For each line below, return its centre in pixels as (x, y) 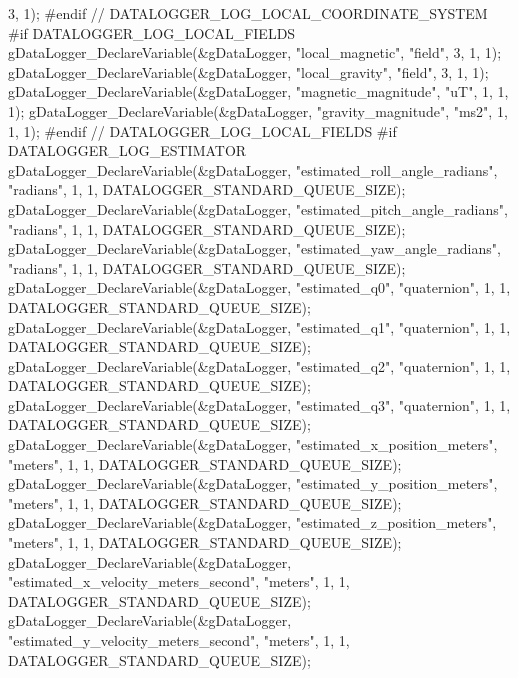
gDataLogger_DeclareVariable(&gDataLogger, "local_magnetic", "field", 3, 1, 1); (255, 52)
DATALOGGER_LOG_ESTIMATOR (127, 150)
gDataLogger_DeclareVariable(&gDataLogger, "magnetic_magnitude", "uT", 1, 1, (258, 91)
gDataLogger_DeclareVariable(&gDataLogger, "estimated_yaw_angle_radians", (254, 248)
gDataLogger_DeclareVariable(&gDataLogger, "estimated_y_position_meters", (253, 483)
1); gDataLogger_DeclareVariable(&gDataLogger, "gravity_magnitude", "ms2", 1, (258, 110)
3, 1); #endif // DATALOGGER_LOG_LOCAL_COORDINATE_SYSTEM (248, 13)
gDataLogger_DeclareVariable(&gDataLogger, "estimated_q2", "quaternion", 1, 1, (259, 365)
